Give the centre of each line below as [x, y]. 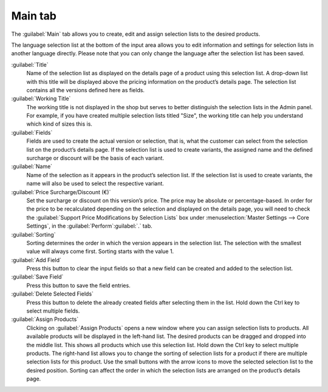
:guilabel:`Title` [30, 64]
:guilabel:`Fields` [32, 132]
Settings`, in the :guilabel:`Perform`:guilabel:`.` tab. [89, 226]
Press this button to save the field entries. [78, 285]
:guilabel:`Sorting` [33, 234]
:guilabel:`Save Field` [37, 277]
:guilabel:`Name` [32, 166]
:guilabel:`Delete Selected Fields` [53, 294]
